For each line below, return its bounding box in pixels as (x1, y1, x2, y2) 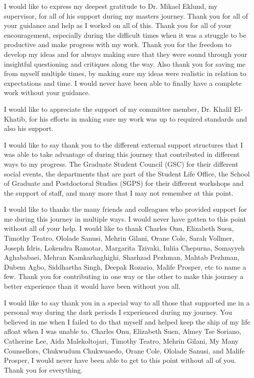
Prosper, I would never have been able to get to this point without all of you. (4, 355, 236, 365)
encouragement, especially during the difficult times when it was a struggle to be (4, 29, 246, 40)
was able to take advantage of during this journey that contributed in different (4, 149, 240, 159)
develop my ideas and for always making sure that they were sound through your (4, 49, 248, 59)
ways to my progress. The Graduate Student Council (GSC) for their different (4, 158, 238, 169)
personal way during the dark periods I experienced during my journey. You (4, 307, 232, 317)
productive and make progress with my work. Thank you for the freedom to (4, 39, 231, 50)
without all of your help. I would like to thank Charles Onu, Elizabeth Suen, (4, 223, 234, 233)
